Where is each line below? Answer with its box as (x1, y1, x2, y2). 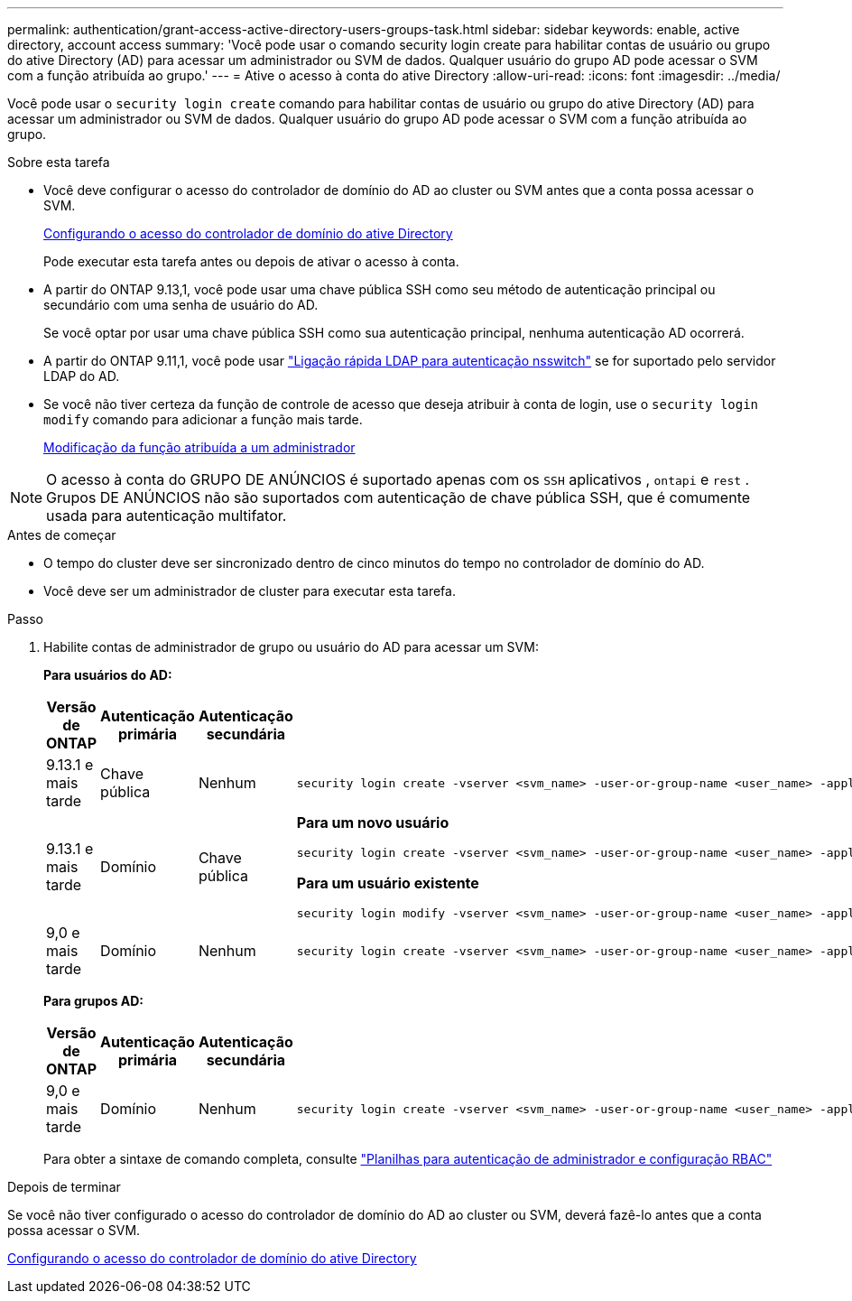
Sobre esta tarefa (7, 154, 110, 170)
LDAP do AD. (43, 368, 120, 384)
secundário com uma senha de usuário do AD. (43, 297, 319, 312)
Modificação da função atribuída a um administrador (43, 440, 356, 455)
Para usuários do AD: (43, 667, 172, 683)
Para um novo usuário (296, 813, 449, 832)
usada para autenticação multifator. (46, 506, 287, 525)
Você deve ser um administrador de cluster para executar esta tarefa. (43, 583, 456, 599)
